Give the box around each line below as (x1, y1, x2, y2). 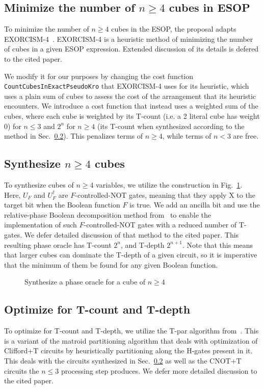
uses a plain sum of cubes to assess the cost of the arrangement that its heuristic (4, 90, 256, 101)
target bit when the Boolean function (4, 199, 120, 210)
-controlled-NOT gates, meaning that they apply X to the (75, 189, 255, 200)
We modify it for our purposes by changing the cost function (4, 70, 193, 81)
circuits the (4, 365, 39, 376)
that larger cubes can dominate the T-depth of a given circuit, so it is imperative (4, 249, 257, 260)
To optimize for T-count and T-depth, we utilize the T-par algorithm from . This (4, 325, 259, 336)
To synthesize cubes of (4, 179, 74, 190)
